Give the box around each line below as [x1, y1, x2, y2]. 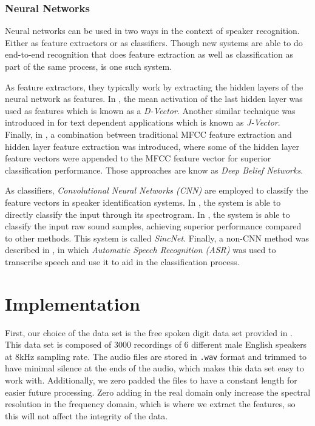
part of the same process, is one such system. [5, 60, 172, 72]
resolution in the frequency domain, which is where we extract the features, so [5, 397, 296, 410]
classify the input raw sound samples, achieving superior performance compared [5, 220, 302, 232]
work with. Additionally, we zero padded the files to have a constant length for [5, 374, 297, 387]
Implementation [5, 291, 140, 316]
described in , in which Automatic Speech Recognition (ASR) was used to [5, 243, 276, 256]
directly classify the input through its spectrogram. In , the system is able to [5, 208, 290, 220]
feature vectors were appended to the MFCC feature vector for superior [5, 152, 271, 164]
